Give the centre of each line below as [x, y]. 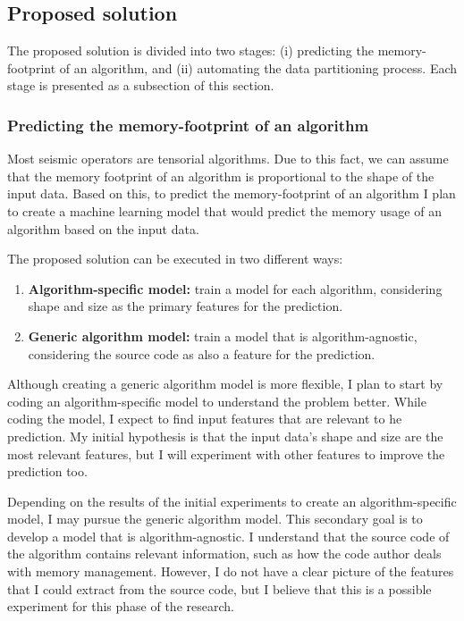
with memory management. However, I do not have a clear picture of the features [231, 571]
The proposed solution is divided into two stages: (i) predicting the [190, 50]
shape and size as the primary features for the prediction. [186, 306]
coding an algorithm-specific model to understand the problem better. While [217, 401]
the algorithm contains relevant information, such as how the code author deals [224, 554]
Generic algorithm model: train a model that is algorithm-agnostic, [223, 336]
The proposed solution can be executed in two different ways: [175, 259]
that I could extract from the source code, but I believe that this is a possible [219, 588]
